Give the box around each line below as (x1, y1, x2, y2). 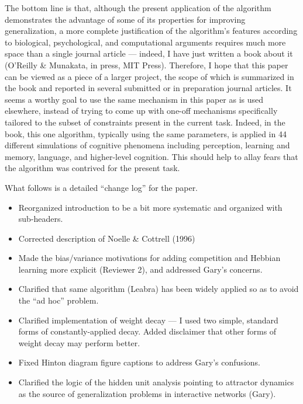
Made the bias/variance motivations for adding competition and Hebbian (18, 252, 281, 264)
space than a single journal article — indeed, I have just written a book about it (5, 47, 293, 60)
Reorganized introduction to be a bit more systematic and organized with (18, 201, 283, 213)
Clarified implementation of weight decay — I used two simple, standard (18, 314, 278, 326)
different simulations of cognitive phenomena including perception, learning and (5, 139, 290, 151)
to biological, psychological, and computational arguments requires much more (5, 36, 286, 48)
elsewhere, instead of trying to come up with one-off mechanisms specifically (5, 105, 278, 117)
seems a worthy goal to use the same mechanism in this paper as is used (5, 93, 264, 105)
